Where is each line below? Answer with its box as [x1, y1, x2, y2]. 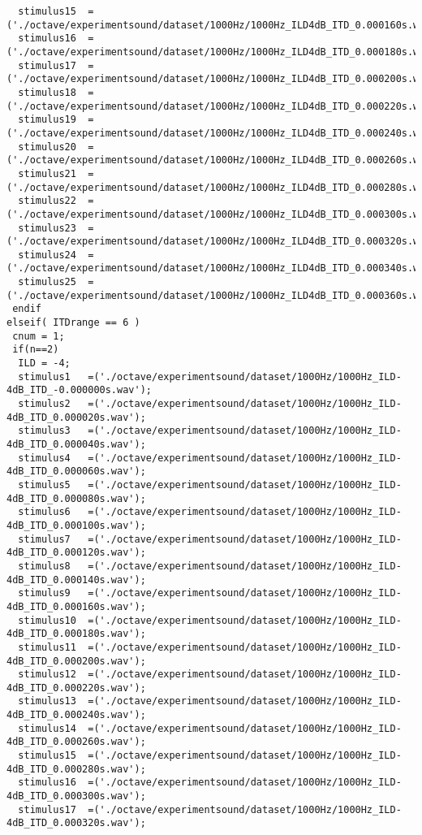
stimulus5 [18, 478, 71, 491]
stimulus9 [18, 587, 71, 599]
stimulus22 [18, 195, 76, 207]
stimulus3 [18, 425, 71, 437]
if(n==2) [12, 344, 59, 356]
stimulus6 [18, 506, 71, 518]
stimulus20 [18, 141, 76, 153]
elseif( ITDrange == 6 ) [6, 317, 140, 329]
